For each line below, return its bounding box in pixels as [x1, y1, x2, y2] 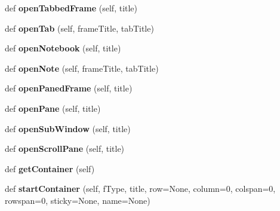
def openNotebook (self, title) [5, 42, 121, 54]
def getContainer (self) [5, 162, 95, 175]
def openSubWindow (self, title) [5, 122, 131, 134]
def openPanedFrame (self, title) [5, 82, 133, 94]
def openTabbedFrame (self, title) [5, 2, 138, 14]
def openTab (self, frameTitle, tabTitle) [5, 22, 154, 34]
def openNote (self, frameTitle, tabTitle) [5, 62, 159, 74]
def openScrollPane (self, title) [5, 142, 125, 155]
